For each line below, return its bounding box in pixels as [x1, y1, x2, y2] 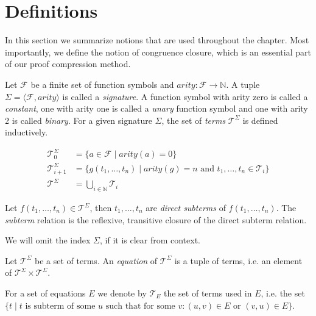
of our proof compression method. [5, 57, 131, 70]
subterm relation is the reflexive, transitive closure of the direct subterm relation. [5, 213, 307, 226]
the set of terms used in [163, 286, 252, 299]
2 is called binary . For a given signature [5, 113, 152, 126]
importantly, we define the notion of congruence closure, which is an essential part [5, 45, 311, 58]
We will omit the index [5, 234, 91, 246]
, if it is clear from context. [99, 234, 201, 246]
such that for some [105, 301, 175, 311]
